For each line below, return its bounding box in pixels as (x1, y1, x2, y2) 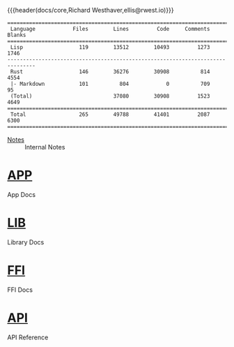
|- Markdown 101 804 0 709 (10, 80, 210, 87)
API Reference (7, 333, 49, 341)
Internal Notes (24, 143, 65, 151)
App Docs (7, 190, 36, 198)
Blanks (7, 31, 26, 38)
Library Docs (7, 237, 45, 246)
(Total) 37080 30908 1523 (10, 93, 210, 100)
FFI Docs (7, 286, 33, 294)
